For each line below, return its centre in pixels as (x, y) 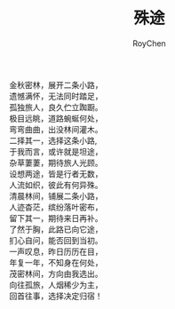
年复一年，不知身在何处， (56, 262)
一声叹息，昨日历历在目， (56, 251)
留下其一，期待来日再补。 (56, 218)
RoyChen (149, 43)
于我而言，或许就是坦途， (56, 151)
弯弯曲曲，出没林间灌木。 (56, 129)
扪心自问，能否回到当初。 (56, 240)
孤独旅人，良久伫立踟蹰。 (56, 107)
